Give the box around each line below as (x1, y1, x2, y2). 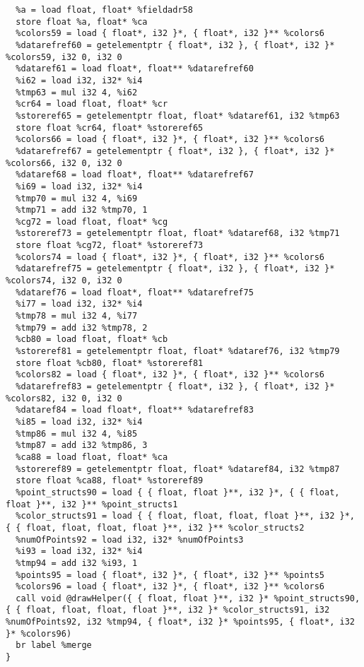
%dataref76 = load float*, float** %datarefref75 (16, 287, 254, 297)
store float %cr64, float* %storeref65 (16, 122, 204, 133)
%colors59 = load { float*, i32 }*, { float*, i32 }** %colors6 (16, 28, 325, 39)
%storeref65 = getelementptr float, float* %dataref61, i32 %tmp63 (16, 110, 340, 121)
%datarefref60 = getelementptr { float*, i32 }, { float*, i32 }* (16, 40, 335, 50)
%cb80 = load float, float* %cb (16, 334, 168, 345)
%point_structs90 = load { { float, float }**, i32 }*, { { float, (16, 487, 340, 497)
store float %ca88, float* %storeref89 (16, 476, 204, 486)
